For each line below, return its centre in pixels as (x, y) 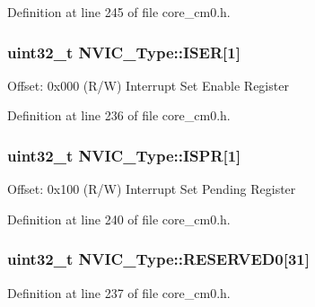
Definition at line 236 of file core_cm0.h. (119, 115)
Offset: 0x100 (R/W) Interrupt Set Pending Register (152, 189)
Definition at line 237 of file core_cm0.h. (119, 292)
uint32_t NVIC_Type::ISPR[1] (124, 155)
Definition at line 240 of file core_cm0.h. (119, 219)
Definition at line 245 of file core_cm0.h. (119, 12)
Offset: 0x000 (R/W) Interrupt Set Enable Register (148, 85)
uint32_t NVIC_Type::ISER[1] (124, 52)
